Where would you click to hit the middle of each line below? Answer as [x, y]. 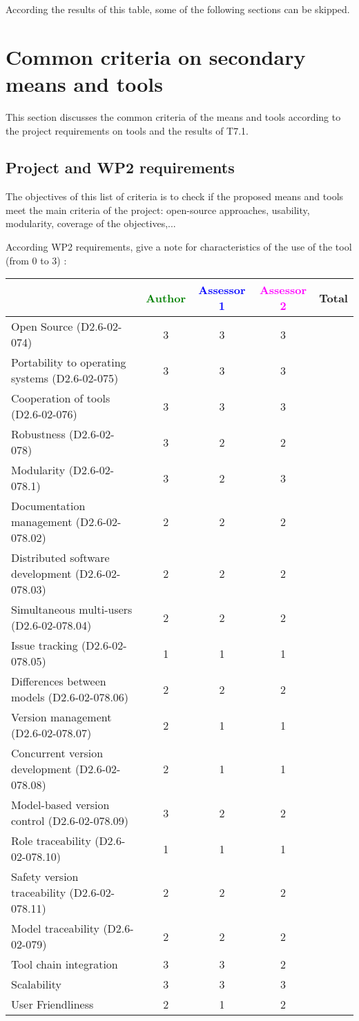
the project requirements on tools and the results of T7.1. [127, 130]
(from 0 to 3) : [36, 260]
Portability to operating [69, 362]
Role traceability [51, 841]
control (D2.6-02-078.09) [70, 821]
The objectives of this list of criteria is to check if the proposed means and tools [175, 196]
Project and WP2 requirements [120, 167]
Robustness [38, 434]
